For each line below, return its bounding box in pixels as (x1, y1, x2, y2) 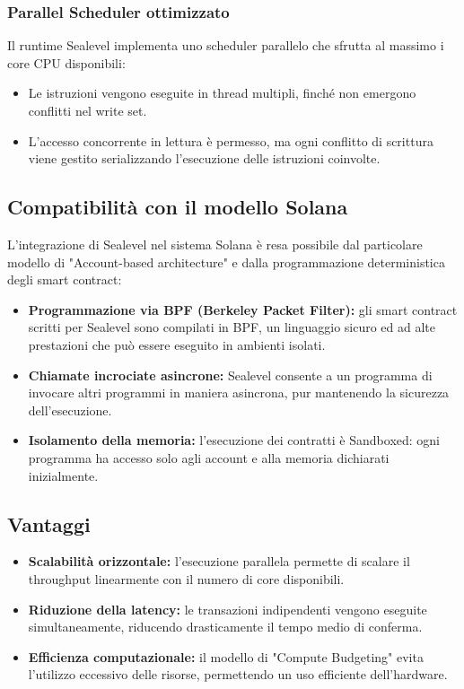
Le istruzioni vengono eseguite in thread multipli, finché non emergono (28, 83, 416, 102)
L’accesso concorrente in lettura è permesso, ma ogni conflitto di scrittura (28, 131, 433, 150)
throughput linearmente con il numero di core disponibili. (28, 569, 345, 588)
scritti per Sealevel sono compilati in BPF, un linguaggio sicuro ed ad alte (28, 318, 436, 336)
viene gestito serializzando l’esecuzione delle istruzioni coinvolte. (28, 149, 381, 168)
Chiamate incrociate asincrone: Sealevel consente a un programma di (28, 365, 433, 384)
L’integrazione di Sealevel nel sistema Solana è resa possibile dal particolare (7, 234, 423, 253)
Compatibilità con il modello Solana (7, 193, 348, 221)
